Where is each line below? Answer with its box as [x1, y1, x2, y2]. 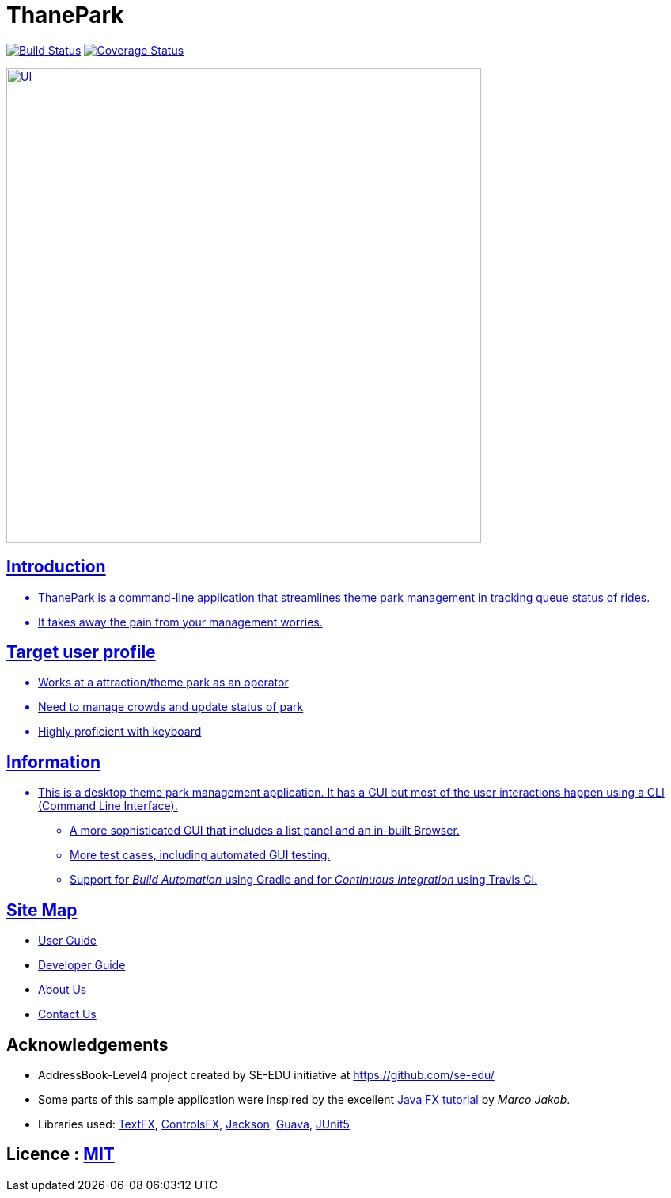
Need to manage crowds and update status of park [38, 700, 304, 714]
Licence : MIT [6, 1144, 115, 1165]
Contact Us [38, 1007, 97, 1021]
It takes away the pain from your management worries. [38, 614, 323, 629]
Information [6, 751, 101, 772]
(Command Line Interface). [38, 799, 178, 813]
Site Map [6, 899, 78, 920]
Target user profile [6, 642, 156, 663]
